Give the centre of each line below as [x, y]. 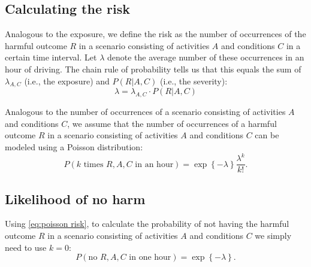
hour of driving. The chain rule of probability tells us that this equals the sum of [153, 69]
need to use [26, 247]
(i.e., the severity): [194, 81]
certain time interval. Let [51, 57]
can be [267, 135]
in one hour [150, 258]
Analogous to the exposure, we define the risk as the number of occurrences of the [155, 34]
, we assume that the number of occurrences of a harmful [172, 123]
